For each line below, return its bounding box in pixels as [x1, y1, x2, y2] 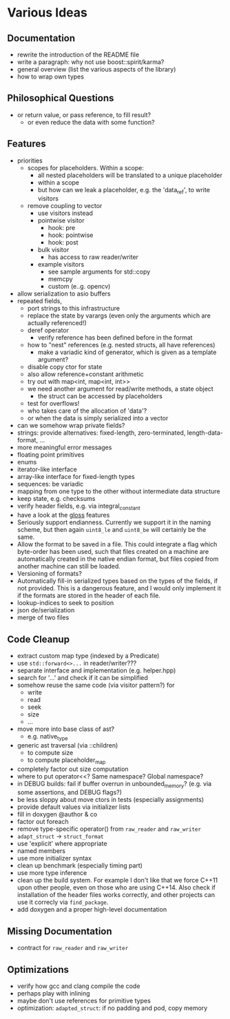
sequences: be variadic [17, 480, 84, 488]
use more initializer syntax [17, 854, 92, 863]
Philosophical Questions [7, 92, 114, 104]
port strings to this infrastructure [27, 305, 121, 313]
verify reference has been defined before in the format [37, 333, 193, 342]
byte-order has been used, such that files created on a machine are [17, 548, 209, 556]
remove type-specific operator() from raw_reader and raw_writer [17, 825, 202, 833]
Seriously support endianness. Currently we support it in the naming [17, 518, 211, 526]
